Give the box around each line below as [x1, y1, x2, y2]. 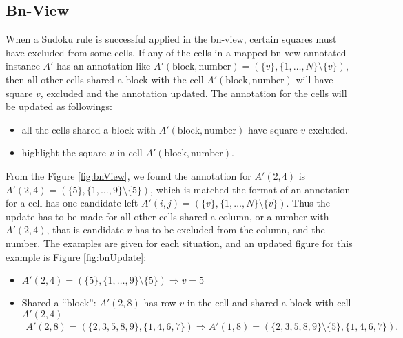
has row [143, 295, 176, 310]
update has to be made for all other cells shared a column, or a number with [6, 209, 329, 223]
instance [6, 59, 40, 73]
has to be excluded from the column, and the [134, 222, 325, 237]
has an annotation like [56, 59, 151, 73]
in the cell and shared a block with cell [187, 295, 351, 310]
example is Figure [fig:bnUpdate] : [6, 249, 147, 264]
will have [296, 72, 333, 86]
